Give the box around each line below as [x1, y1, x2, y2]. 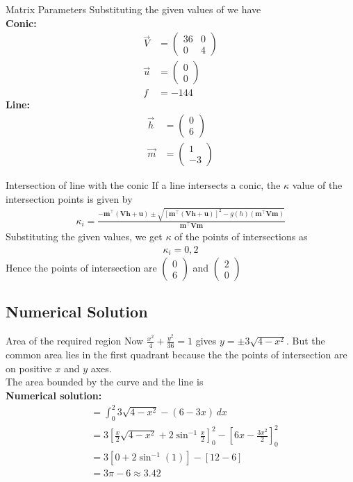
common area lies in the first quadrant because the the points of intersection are [6, 347, 347, 362]
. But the [286, 333, 325, 348]
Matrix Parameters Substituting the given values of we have [6, 2, 261, 16]
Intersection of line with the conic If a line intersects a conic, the [6, 177, 281, 192]
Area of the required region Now [6, 333, 144, 348]
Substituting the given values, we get [6, 229, 163, 243]
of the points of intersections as [174, 229, 308, 243]
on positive [6, 360, 52, 375]
